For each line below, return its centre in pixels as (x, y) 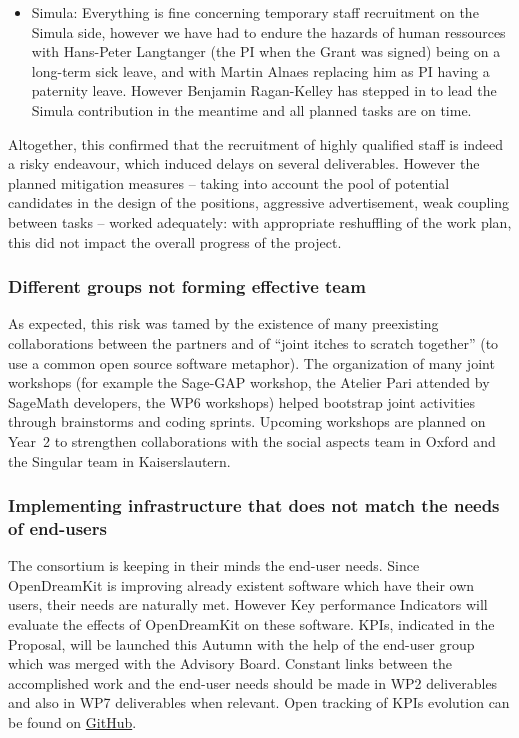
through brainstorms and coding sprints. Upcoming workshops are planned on (247, 421)
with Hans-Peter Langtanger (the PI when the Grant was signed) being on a (266, 51)
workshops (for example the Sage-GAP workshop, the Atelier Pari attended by (249, 382)
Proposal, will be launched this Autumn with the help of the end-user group (241, 643)
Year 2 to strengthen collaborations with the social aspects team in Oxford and (252, 440)
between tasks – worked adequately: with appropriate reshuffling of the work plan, (260, 221)
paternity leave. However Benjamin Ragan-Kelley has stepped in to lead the (264, 90)
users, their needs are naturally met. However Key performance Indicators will (248, 604)
